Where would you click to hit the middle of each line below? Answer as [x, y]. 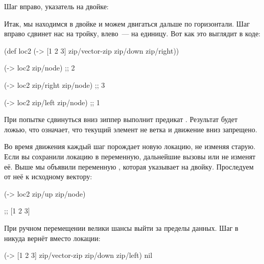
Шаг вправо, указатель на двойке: [56, 6]
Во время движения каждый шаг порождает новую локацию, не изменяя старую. [130, 146]
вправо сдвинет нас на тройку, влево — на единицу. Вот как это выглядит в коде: [133, 33]
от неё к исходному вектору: [48, 176]
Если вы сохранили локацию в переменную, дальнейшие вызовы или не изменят [130, 156]
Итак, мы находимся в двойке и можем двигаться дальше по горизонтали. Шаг [127, 23]
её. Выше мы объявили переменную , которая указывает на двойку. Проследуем [129, 166]
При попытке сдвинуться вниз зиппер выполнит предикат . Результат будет [121, 119]
